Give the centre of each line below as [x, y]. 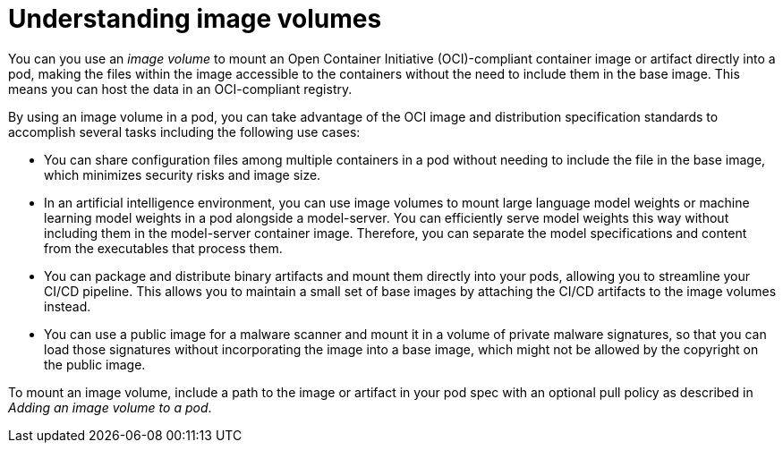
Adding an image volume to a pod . [110, 407]
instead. [68, 306]
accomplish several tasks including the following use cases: [184, 132]
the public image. [95, 364]
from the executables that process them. [163, 248]
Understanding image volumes [195, 19]
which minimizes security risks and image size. [183, 174]
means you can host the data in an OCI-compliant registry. [180, 89]
